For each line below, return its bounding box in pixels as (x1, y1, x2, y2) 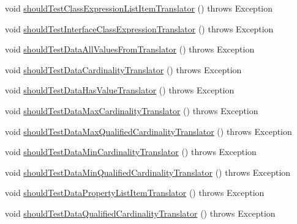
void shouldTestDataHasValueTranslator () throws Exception (5, 84, 235, 96)
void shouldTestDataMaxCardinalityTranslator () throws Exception (5, 104, 258, 117)
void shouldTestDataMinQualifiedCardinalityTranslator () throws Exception (5, 165, 291, 178)
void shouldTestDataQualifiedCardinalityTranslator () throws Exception (5, 206, 276, 219)
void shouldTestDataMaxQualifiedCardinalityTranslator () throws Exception (5, 125, 292, 137)
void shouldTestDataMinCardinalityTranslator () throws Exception (5, 145, 257, 158)
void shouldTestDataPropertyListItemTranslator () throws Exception (5, 186, 265, 199)
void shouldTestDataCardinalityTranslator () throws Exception (5, 63, 242, 76)
